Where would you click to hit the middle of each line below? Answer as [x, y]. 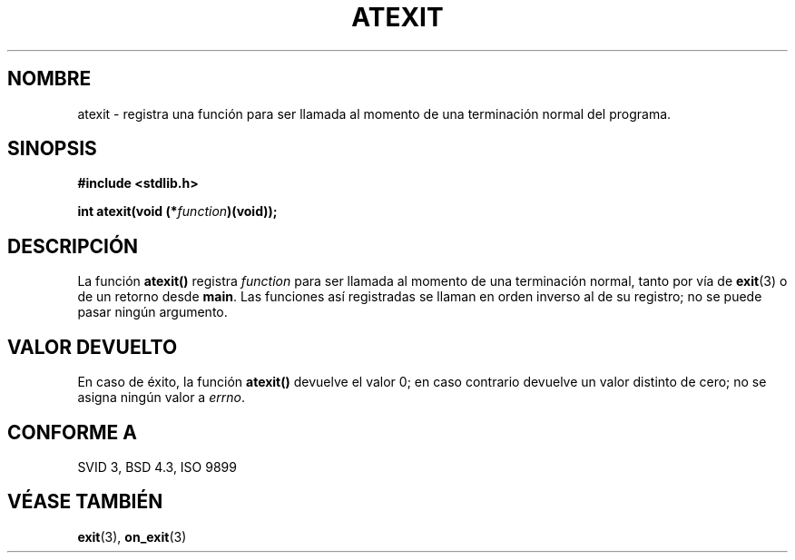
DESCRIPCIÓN [73, 246]
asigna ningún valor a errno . [161, 398]
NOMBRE [49, 79]
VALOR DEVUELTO [93, 347]
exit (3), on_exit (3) [132, 536]
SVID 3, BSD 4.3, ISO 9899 [157, 467]
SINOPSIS [52, 149]
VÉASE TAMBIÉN [85, 502]
